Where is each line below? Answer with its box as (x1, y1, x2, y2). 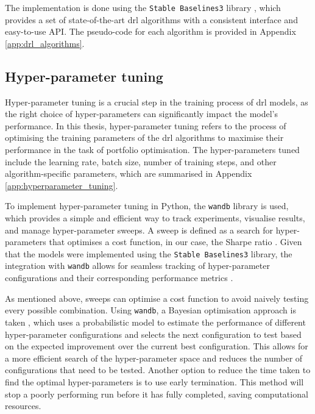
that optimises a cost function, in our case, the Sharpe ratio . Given (49, 235, 302, 248)
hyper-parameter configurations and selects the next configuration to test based (5, 327, 302, 340)
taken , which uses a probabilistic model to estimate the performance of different (5, 315, 306, 328)
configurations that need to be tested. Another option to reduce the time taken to (5, 363, 311, 376)
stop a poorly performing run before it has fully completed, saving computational (5, 387, 308, 400)
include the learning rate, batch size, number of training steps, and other (5, 155, 277, 168)
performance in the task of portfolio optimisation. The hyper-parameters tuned (5, 143, 300, 156)
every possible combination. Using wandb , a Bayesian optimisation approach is (5, 304, 296, 316)
